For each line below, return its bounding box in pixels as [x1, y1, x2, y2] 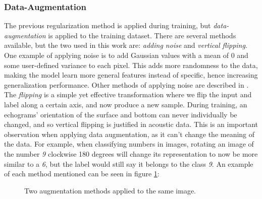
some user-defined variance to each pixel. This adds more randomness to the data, [4, 59, 258, 70]
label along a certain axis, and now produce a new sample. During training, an [4, 99, 247, 109]
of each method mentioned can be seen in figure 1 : [4, 168, 160, 179]
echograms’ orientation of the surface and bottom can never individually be [4, 109, 237, 119]
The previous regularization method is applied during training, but [4, 20, 211, 31]
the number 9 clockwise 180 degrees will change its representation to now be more [4, 148, 258, 159]
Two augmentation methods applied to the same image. [24, 185, 196, 195]
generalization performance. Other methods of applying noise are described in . [4, 79, 249, 90]
